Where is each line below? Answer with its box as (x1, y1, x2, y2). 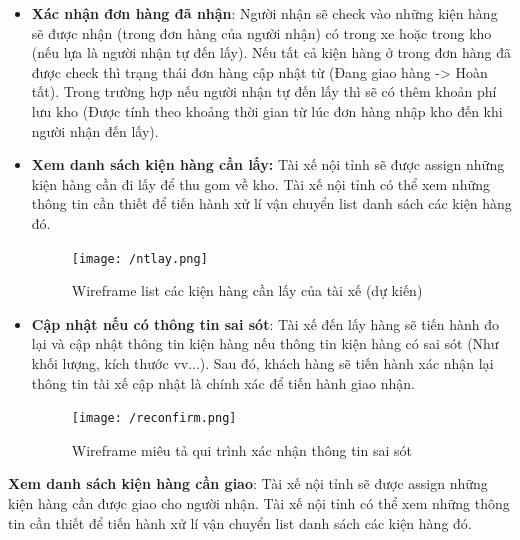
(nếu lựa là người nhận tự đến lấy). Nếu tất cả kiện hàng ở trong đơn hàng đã (31, 42, 512, 63)
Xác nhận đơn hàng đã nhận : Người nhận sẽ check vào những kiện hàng (31, 3, 498, 23)
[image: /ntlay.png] (71, 251, 208, 266)
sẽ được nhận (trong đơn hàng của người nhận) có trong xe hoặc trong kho (31, 22, 492, 43)
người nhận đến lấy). (31, 120, 159, 141)
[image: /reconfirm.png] (71, 411, 237, 426)
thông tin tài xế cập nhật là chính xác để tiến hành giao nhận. (31, 372, 415, 393)
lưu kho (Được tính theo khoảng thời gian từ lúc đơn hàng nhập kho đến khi (31, 100, 503, 121)
